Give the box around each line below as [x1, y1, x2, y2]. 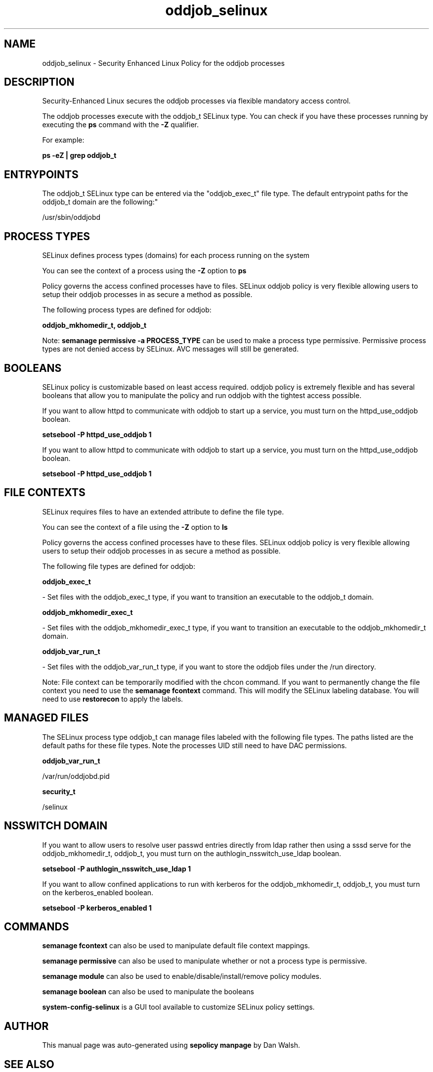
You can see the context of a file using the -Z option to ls [42, 522, 228, 531]
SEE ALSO [4, 1058, 54, 1071]
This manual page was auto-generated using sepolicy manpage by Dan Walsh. [42, 1041, 300, 1050]
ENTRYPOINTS [4, 168, 79, 181]
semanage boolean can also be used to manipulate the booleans [42, 987, 254, 996]
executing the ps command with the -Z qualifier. [42, 120, 199, 129]
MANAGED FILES [4, 712, 89, 724]
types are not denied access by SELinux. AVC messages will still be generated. [42, 345, 299, 354]
